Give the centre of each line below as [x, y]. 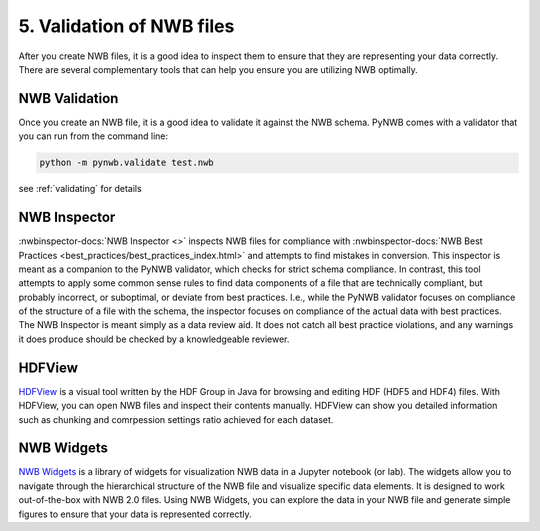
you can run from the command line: [93, 136]
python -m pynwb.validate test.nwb [126, 163]
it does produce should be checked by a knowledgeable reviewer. [154, 339]
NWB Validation [68, 98]
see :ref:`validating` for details [80, 189]
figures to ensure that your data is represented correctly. [135, 514]
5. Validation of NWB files [126, 26]
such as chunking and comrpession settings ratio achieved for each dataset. [176, 419]
